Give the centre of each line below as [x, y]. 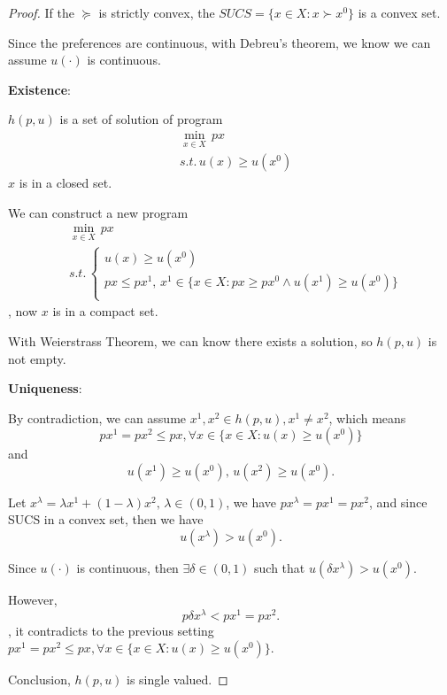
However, [33, 600]
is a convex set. [399, 12]
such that [280, 568]
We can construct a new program [98, 212]
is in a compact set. [105, 311]
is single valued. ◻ [177, 680]
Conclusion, [39, 680]
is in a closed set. [66, 183]
